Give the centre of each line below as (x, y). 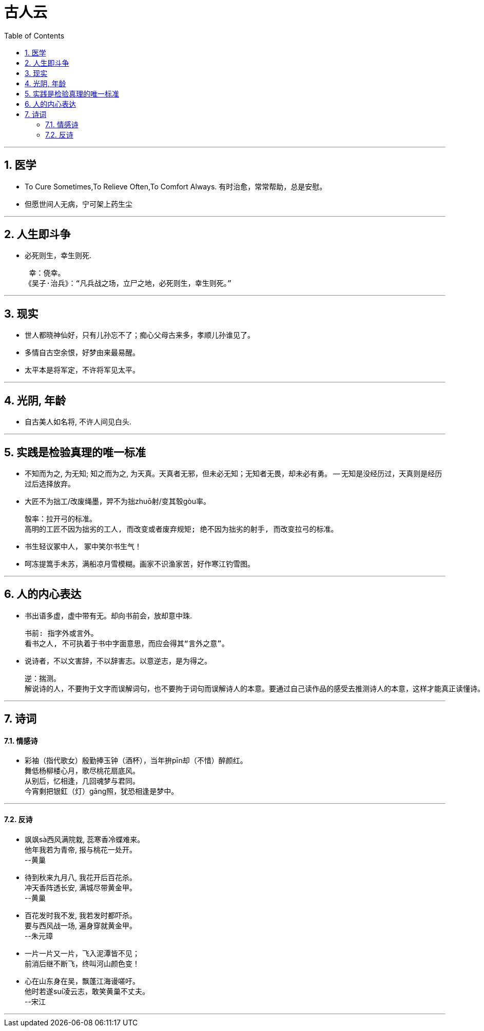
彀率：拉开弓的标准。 (61, 519)
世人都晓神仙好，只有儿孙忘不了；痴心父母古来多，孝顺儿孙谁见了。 (140, 335)
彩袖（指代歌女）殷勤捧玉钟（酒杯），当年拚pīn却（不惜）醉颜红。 (136, 761)
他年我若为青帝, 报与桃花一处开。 (81, 849)
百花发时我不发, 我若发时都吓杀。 (81, 915)
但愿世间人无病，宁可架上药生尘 (79, 204)
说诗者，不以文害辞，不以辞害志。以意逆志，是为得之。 (118, 660)
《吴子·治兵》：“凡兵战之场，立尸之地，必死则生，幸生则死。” (128, 284)
